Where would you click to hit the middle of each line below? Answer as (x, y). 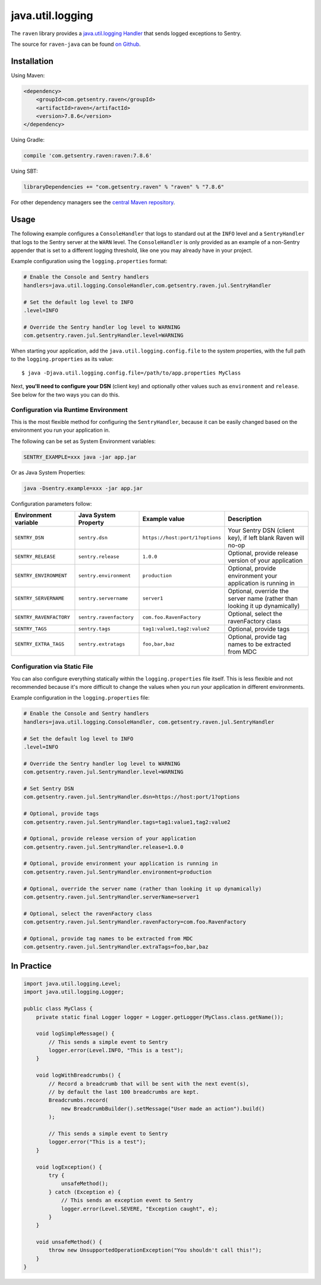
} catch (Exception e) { (85, 1192)
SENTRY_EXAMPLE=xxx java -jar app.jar (80, 457)
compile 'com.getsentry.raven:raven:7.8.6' (88, 156)
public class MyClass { (58, 1009)
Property (91, 522)
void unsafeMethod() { (69, 1242)
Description (245, 519)
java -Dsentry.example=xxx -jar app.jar (83, 488)
